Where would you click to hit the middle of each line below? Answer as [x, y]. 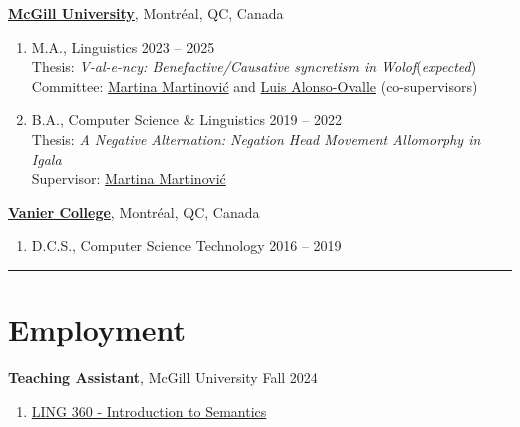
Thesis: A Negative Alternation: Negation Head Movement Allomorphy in [256, 138]
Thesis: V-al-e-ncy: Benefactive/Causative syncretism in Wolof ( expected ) [254, 66]
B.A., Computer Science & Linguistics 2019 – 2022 [186, 119]
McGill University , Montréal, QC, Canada [146, 13]
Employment [97, 329]
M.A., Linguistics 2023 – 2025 [123, 46]
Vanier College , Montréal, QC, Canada [134, 211]
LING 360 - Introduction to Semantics [149, 410]
